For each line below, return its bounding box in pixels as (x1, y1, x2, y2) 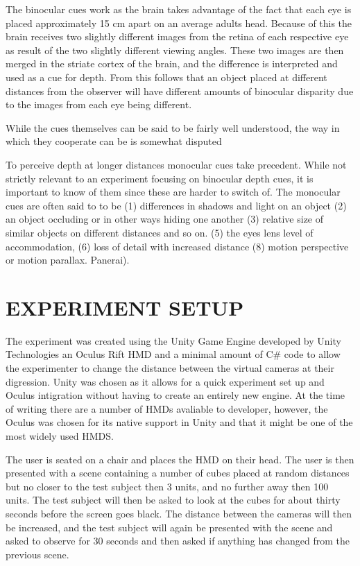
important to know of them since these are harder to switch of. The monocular (6, 185, 341, 199)
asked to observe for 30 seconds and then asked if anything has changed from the (6, 533, 350, 548)
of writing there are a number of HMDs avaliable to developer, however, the (6, 401, 328, 415)
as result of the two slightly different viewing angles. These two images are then (6, 42, 344, 57)
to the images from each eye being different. (6, 97, 192, 112)
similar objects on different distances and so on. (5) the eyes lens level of (6, 225, 314, 239)
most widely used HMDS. (6, 428, 114, 443)
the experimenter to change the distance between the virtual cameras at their (6, 361, 334, 375)
